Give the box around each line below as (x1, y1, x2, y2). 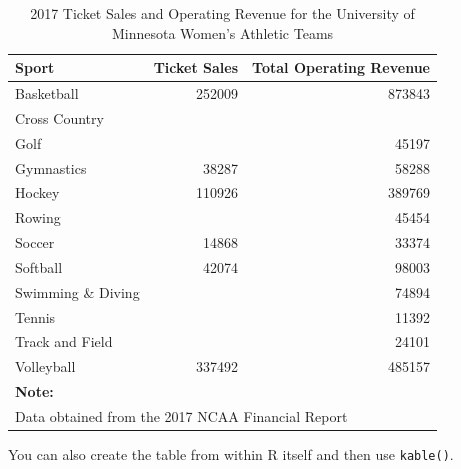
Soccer (15, 232, 55, 253)
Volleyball (15, 356, 76, 377)
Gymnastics (15, 157, 87, 178)
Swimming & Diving (15, 281, 140, 302)
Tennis (15, 306, 56, 327)
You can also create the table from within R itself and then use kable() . (8, 444, 454, 465)
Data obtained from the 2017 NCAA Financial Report (15, 406, 348, 426)
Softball (15, 256, 63, 277)
